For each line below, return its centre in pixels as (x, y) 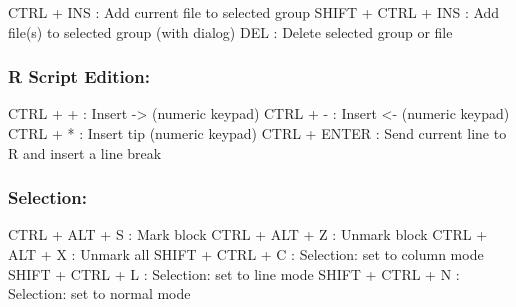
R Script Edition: (79, 76)
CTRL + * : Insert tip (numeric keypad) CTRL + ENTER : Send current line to (257, 133)
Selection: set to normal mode (99, 293)
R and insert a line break (85, 152)
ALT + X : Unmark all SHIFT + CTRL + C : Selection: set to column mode (246, 254)
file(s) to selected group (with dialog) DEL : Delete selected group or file (230, 31)
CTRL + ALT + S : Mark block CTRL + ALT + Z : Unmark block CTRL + (248, 234)
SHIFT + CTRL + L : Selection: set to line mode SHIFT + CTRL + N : (234, 273)
